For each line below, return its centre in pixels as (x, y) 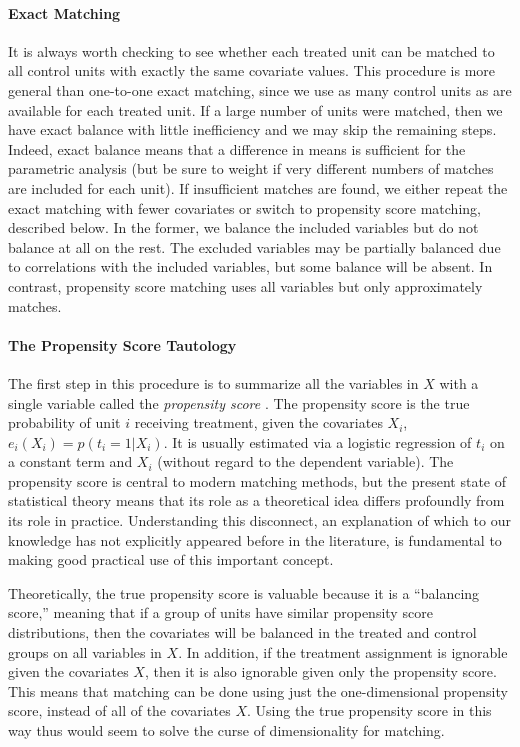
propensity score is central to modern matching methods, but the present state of (257, 480)
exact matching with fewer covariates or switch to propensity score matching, (244, 207)
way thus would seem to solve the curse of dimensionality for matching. (226, 730)
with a (459, 382)
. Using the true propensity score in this (369, 710)
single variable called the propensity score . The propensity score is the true (239, 402)
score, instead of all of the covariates (119, 710)
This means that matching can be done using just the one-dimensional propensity (258, 690)
